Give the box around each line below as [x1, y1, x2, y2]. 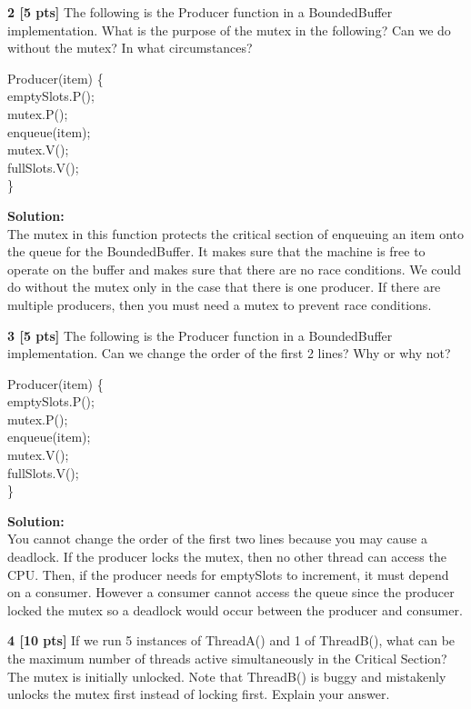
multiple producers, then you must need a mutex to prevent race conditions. [7, 295, 432, 314]
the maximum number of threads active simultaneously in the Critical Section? [7, 649, 447, 667]
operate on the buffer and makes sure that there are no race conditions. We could [7, 259, 461, 278]
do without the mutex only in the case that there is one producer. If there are [7, 277, 441, 296]
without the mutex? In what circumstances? [7, 38, 253, 57]
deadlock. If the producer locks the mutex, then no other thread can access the [7, 547, 446, 566]
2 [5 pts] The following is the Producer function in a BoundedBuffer [7, 3, 393, 21]
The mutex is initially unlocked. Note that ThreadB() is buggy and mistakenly [7, 666, 446, 685]
